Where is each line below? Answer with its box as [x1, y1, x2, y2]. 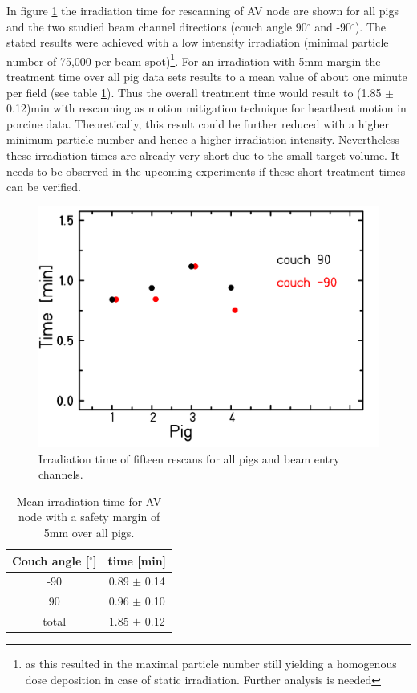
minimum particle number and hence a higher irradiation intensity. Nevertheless [6, 131, 400, 148]
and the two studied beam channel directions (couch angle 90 [6, 18, 307, 35]
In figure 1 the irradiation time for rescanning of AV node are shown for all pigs [6, 2, 399, 18]
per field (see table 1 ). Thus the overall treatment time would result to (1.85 [6, 84, 382, 100]
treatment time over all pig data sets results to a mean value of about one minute [6, 68, 407, 85]
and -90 [314, 18, 352, 35]
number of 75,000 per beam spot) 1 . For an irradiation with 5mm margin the [6, 50, 381, 69]
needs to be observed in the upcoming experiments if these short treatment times [6, 162, 406, 179]
